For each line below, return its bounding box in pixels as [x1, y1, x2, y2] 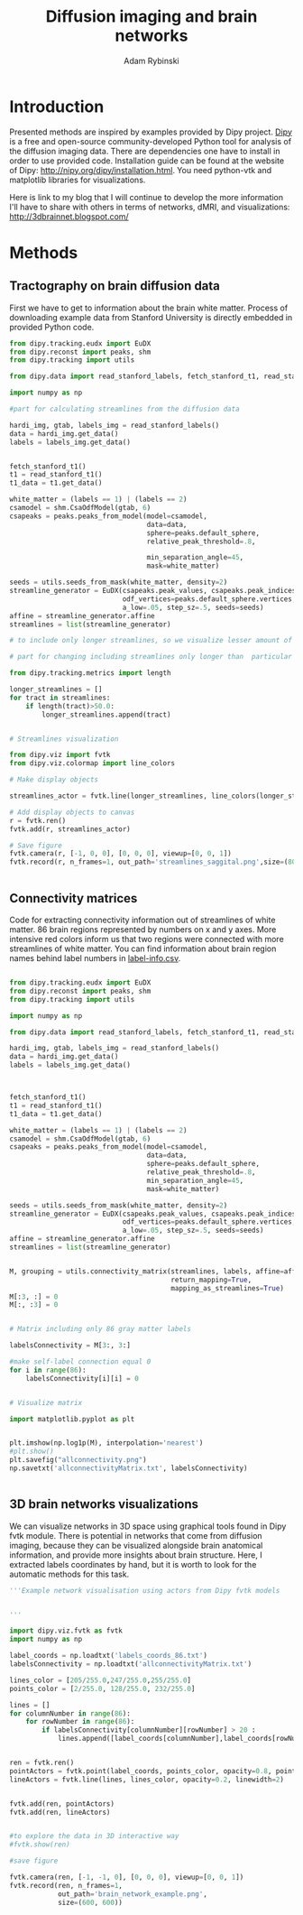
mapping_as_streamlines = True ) [170, 1283, 284, 1292]
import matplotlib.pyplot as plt [9, 1414, 135, 1423]
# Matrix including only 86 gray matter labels [9, 1325, 192, 1334]
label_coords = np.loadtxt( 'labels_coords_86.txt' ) [9, 1651, 207, 1661]
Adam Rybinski [124, 55, 179, 66]
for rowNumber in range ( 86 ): [25, 1717, 135, 1726]
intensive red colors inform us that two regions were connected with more [9, 934, 284, 944]
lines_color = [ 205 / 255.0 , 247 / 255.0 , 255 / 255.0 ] [9, 1676, 192, 1685]
